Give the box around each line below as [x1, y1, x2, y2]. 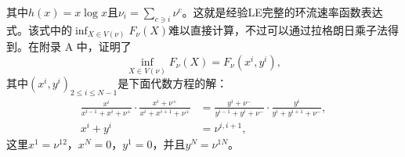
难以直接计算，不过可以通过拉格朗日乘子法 [168, 21, 389, 37]
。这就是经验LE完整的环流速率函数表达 [182, 4, 383, 20]
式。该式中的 [6, 21, 72, 37]
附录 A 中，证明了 [38, 38, 132, 55]
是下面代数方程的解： [118, 75, 228, 91]
